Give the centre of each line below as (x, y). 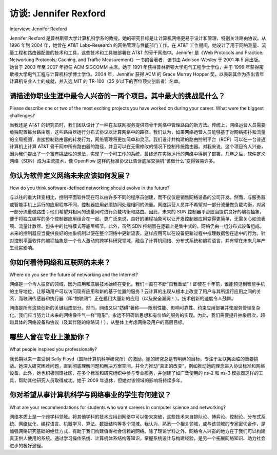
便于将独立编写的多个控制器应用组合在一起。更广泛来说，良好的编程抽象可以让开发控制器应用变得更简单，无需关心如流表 (137, 219)
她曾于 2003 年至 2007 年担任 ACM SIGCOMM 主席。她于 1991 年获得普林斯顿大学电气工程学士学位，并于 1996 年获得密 (136, 67)
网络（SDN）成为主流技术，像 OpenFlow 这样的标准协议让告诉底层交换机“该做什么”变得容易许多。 (114, 161)
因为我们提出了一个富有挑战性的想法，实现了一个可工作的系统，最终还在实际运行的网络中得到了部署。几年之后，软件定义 (137, 154)
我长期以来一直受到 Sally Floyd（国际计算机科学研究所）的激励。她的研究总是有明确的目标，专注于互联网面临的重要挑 (134, 359)
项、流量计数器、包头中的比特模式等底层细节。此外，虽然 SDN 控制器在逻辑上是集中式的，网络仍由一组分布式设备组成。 (137, 226)
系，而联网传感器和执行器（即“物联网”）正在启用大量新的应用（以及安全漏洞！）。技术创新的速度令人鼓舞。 (123, 299)
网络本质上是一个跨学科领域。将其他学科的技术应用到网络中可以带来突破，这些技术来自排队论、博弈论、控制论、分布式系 (137, 416)
